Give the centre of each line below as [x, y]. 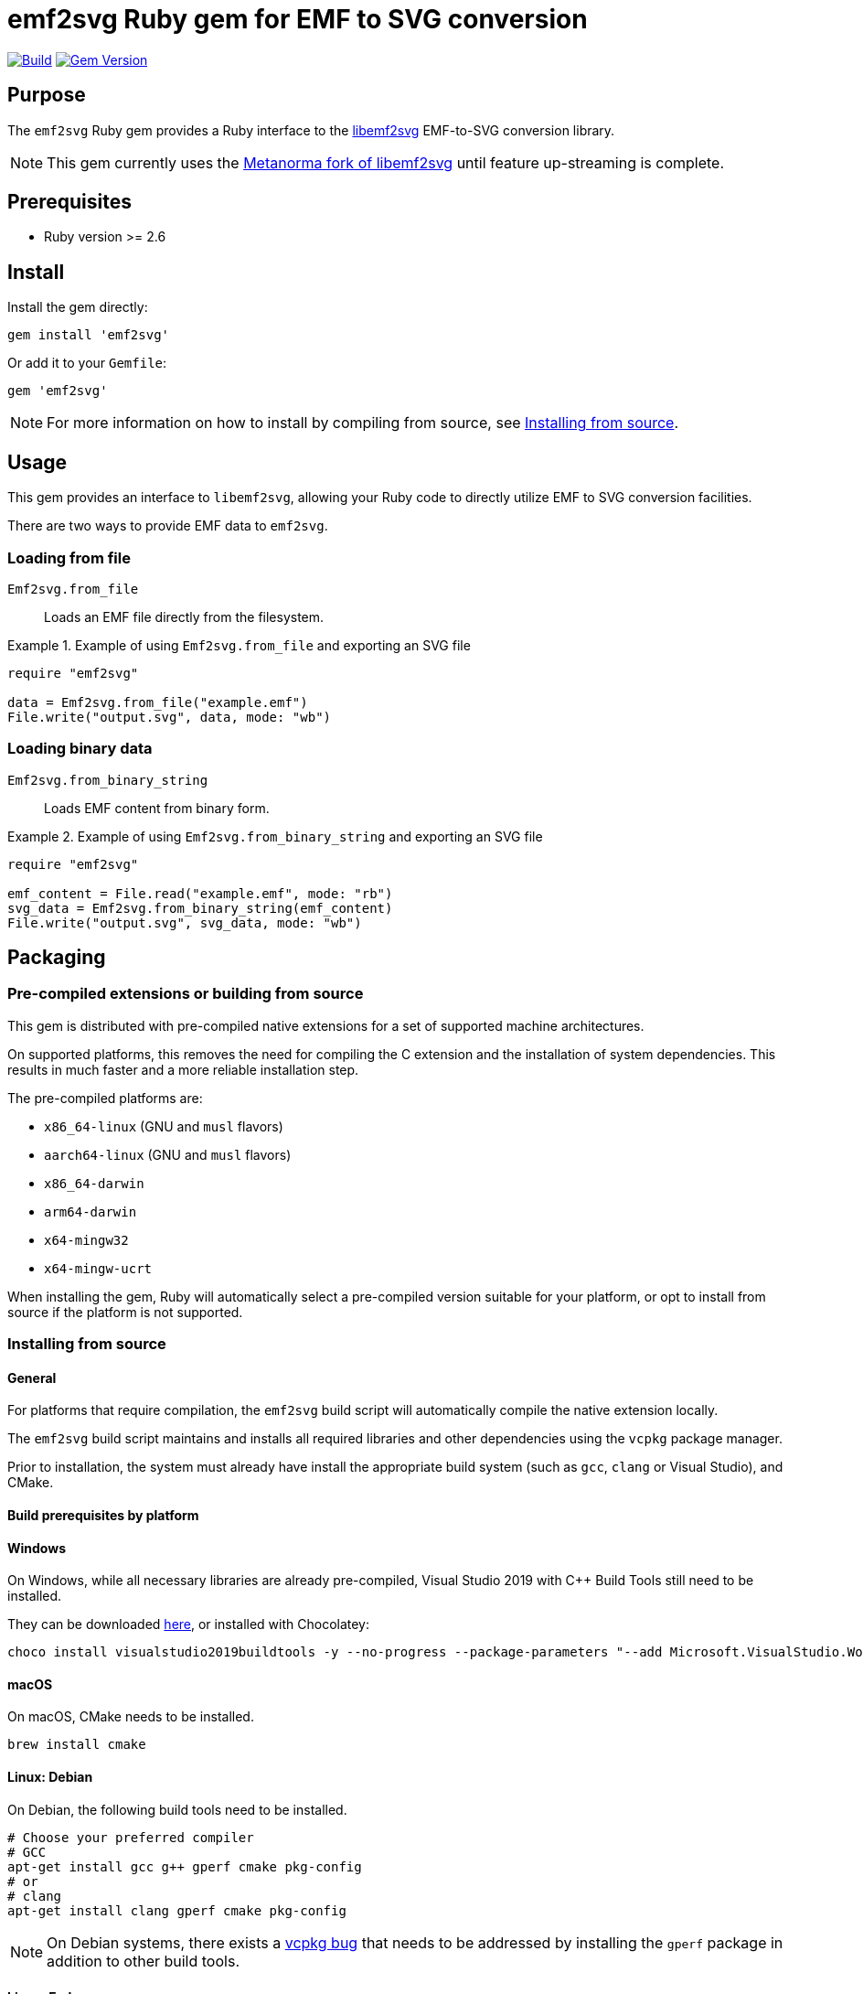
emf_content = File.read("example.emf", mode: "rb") [200, 893]
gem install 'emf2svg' [89, 335]
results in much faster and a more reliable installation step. [183, 1069]
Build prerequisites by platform [103, 1516]
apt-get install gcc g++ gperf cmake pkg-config [185, 1866]
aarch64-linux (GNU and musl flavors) [168, 1154]
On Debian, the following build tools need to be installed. [177, 1809]
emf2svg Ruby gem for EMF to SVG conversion [298, 19]
